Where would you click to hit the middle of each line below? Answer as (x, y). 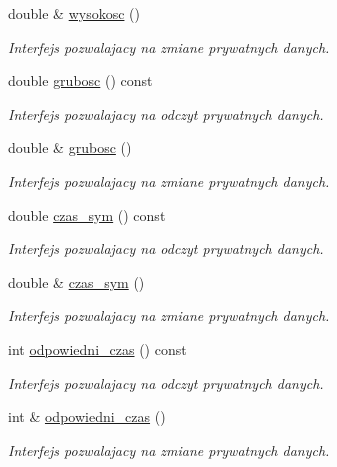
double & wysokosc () (74, 13)
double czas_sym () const (87, 214)
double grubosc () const (80, 80)
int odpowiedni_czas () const (97, 348)
